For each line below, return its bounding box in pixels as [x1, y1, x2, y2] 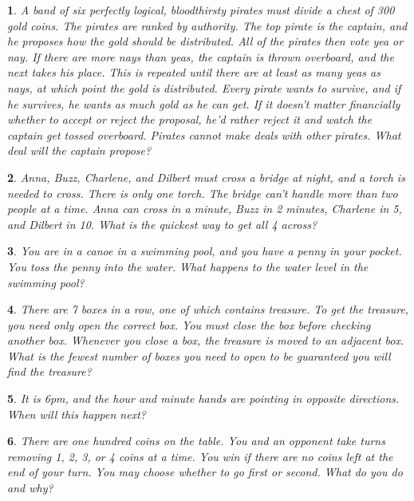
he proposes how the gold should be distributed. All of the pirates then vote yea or [7, 33, 404, 49]
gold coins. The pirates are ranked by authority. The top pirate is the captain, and [7, 17, 408, 34]
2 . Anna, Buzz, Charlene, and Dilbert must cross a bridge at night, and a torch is [7, 168, 405, 185]
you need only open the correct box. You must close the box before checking [7, 316, 371, 333]
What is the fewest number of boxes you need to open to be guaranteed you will [7, 347, 391, 364]
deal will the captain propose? [7, 142, 152, 159]
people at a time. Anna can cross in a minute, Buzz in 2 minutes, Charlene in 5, [7, 200, 402, 217]
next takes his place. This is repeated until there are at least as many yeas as [7, 64, 380, 81]
